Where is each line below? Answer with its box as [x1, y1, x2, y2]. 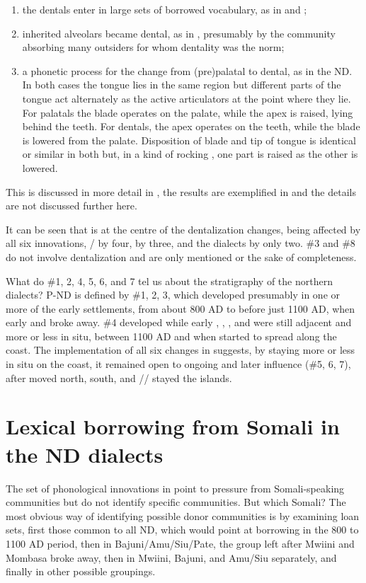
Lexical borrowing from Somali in [6, 412, 340, 441]
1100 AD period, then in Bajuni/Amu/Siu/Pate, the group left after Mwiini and [6, 536, 355, 550]
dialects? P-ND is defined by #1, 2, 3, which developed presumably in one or [6, 287, 341, 302]
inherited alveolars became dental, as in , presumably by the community [22, 25, 336, 40]
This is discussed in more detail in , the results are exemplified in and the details [6, 184, 356, 199]
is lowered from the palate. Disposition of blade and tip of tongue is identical [22, 132, 356, 147]
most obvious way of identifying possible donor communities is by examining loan [6, 508, 360, 523]
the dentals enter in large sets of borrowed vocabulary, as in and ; [22, 2, 307, 16]
